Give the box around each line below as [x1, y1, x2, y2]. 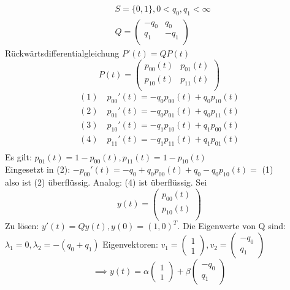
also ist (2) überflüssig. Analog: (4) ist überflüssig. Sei [5, 176, 207, 189]
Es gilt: [5, 150, 32, 163]
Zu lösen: [5, 219, 39, 232]
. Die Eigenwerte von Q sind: [177, 219, 286, 232]
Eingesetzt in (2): [5, 163, 71, 176]
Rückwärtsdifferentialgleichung [5, 46, 120, 59]
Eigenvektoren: [102, 238, 158, 251]
